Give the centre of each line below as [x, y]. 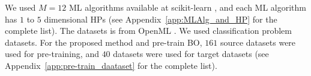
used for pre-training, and [52, 54]
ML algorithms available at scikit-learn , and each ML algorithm [187, 7]
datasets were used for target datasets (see [191, 54]
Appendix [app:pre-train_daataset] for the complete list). [111, 65]
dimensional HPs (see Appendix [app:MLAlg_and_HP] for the [161, 19]
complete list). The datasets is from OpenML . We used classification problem [148, 31]
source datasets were [258, 42]
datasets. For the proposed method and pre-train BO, [104, 42]
